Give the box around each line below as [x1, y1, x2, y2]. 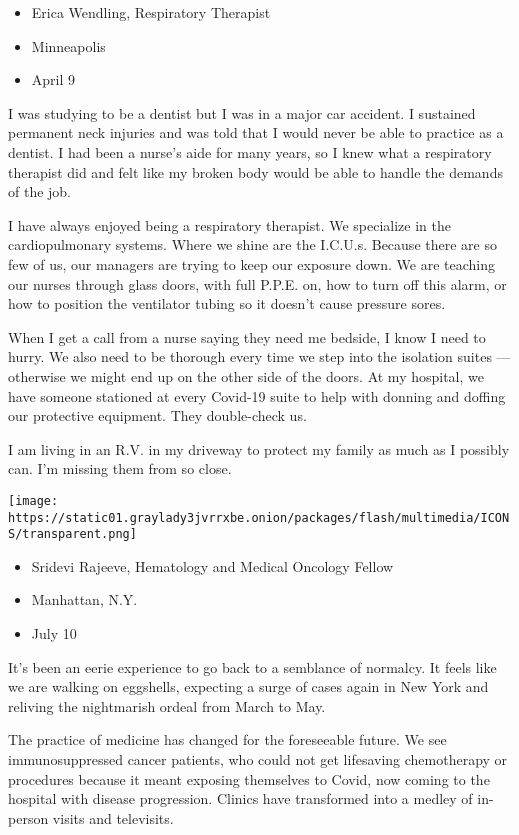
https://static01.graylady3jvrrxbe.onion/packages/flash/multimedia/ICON [8, 510, 510, 525]
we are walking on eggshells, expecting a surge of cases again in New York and [8, 676, 489, 697]
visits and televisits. [52, 807, 174, 828]
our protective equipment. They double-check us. [8, 405, 307, 426]
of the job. [8, 181, 72, 202]
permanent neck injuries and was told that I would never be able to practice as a [8, 122, 504, 143]
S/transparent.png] [8, 527, 137, 542]
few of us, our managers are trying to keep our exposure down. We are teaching [8, 253, 495, 274]
